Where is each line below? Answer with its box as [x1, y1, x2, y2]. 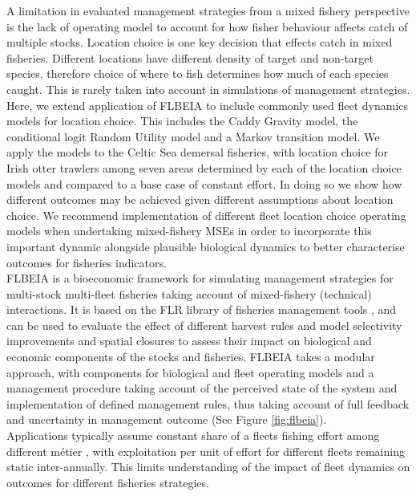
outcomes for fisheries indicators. [6, 254, 167, 270]
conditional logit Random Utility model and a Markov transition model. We [6, 128, 380, 144]
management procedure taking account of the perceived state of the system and [6, 380, 398, 396]
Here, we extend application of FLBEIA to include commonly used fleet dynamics [6, 96, 409, 113]
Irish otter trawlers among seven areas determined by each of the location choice [6, 159, 402, 176]
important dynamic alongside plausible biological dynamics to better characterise [6, 238, 405, 254]
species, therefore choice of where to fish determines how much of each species [6, 65, 389, 82]
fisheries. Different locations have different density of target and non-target [6, 49, 374, 66]
